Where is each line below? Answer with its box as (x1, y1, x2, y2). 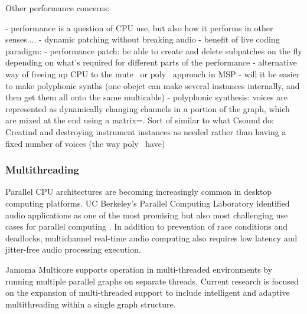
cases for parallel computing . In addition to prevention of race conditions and (5, 220, 288, 233)
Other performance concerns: (5, 2, 110, 14)
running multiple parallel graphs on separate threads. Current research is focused (5, 274, 299, 287)
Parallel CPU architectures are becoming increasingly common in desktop (5, 185, 272, 198)
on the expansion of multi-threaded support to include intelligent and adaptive (5, 286, 290, 299)
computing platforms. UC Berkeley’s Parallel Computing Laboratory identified (5, 197, 290, 209)
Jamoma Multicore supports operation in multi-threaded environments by (5, 263, 273, 275)
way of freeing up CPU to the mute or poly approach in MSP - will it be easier (5, 67, 300, 80)
